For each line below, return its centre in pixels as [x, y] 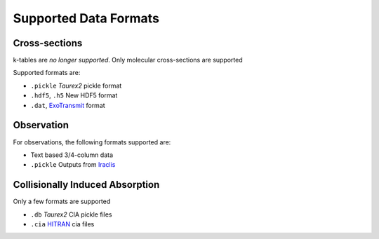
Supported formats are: [47, 73]
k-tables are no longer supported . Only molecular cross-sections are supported [128, 60]
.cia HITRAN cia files [62, 224]
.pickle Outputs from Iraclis [73, 165]
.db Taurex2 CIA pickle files [71, 214]
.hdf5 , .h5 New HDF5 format [74, 95]
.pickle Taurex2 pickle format [76, 86]
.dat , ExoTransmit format [68, 105]
